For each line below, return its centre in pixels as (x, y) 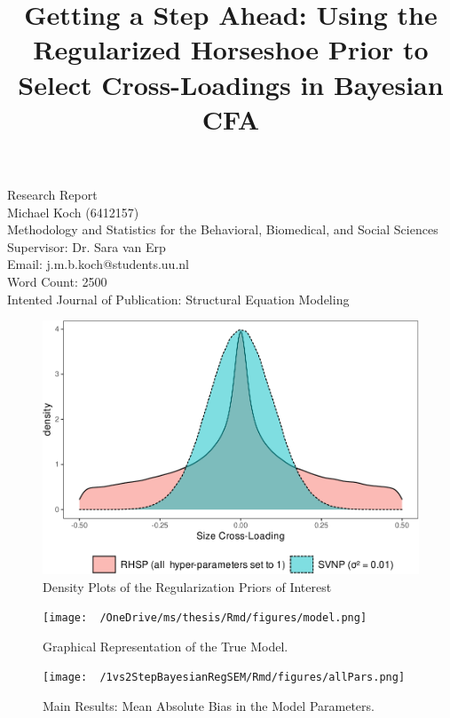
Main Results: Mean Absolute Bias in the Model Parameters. (209, 706)
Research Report (52, 194)
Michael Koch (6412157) (73, 212)
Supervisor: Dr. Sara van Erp (87, 246)
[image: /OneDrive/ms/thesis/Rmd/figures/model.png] (205, 618)
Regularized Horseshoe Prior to (231, 49)
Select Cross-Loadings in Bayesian (231, 84)
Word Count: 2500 (57, 281)
